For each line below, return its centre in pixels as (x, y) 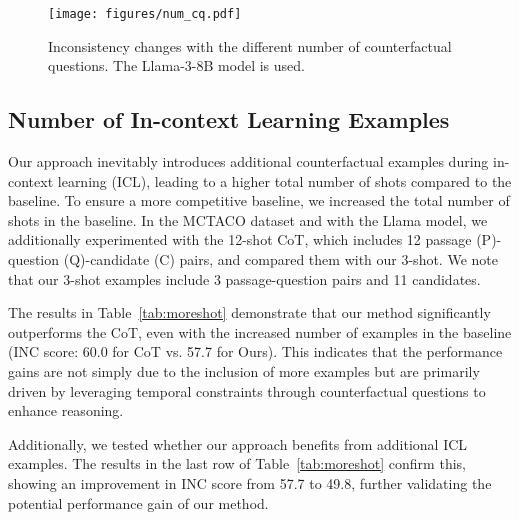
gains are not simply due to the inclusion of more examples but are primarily (244, 370)
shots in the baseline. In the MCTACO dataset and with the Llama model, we (248, 219)
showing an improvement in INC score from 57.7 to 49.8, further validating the (250, 482)
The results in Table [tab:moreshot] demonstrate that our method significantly (249, 312)
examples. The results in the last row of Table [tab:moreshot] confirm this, (237, 463)
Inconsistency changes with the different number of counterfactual (250, 45)
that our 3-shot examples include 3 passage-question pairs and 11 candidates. (244, 278)
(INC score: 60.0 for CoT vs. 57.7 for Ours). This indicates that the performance (255, 351)
